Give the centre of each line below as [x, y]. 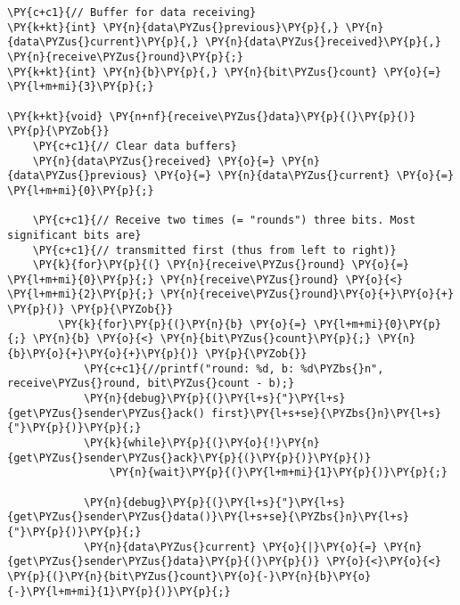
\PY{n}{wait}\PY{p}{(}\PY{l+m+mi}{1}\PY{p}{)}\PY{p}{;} [278, 473]
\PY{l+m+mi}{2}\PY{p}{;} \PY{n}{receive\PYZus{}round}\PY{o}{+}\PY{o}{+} [231, 294]
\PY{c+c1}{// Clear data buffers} [135, 146]
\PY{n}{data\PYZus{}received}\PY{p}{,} [323, 42]
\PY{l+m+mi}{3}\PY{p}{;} [81, 87]
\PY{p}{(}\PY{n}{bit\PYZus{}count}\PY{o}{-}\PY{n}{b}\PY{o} [189, 576]
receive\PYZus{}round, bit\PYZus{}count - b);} [151, 384]
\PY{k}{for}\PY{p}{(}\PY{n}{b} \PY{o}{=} [183, 324]
